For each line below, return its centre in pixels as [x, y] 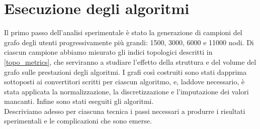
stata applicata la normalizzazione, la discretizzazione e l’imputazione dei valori [126, 91]
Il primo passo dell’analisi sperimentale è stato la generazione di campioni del [123, 32]
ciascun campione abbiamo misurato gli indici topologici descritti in [108, 52]
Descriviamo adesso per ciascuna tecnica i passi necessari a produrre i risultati [125, 111]
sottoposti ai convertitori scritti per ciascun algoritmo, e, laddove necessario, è [124, 82]
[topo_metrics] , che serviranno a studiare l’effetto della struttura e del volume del [130, 61]
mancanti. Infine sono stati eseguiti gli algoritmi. [79, 101]
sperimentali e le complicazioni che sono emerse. [78, 121]
